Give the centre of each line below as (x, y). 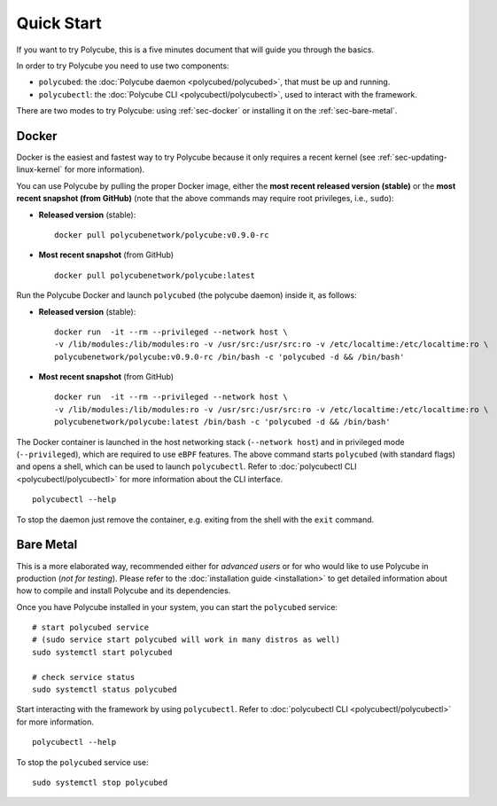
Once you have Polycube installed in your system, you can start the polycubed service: (177, 606)
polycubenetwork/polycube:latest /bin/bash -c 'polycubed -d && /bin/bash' (222, 422)
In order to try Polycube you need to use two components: (123, 66)
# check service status (84, 677)
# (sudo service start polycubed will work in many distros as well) (186, 640)
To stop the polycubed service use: (83, 762)
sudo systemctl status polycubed (105, 690)
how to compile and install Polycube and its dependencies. (124, 591)
